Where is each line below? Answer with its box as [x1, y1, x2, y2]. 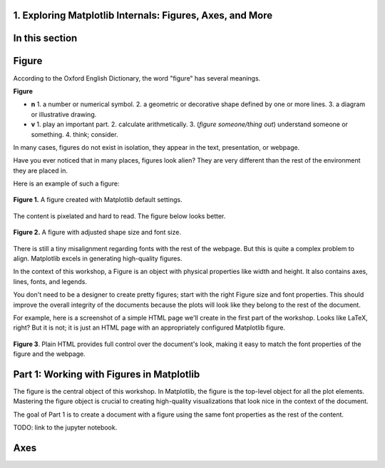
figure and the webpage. [13, 350, 86, 358]
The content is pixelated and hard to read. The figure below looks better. [13, 211, 226, 220]
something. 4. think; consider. [31, 130, 118, 138]
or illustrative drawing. [31, 110, 97, 118]
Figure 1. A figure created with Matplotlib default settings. [13, 195, 183, 204]
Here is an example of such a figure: [13, 179, 120, 188]
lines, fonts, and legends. [13, 277, 88, 285]
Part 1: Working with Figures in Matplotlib [13, 368, 200, 380]
